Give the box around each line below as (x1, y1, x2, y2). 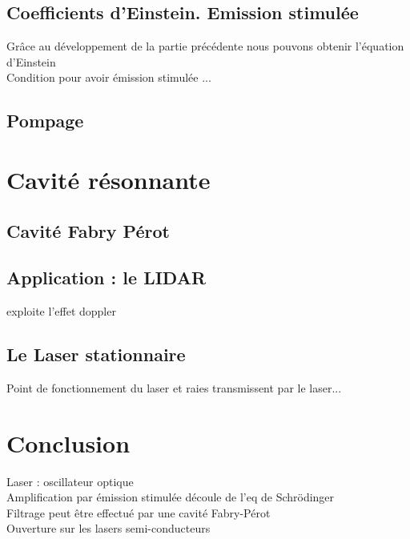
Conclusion (6, 426, 131, 459)
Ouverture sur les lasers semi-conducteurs (6, 520, 211, 537)
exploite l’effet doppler (6, 303, 116, 320)
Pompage (6, 108, 84, 133)
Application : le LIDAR (6, 265, 207, 290)
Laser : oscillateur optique (6, 473, 134, 489)
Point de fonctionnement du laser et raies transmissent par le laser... (6, 379, 342, 396)
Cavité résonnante (6, 163, 211, 195)
